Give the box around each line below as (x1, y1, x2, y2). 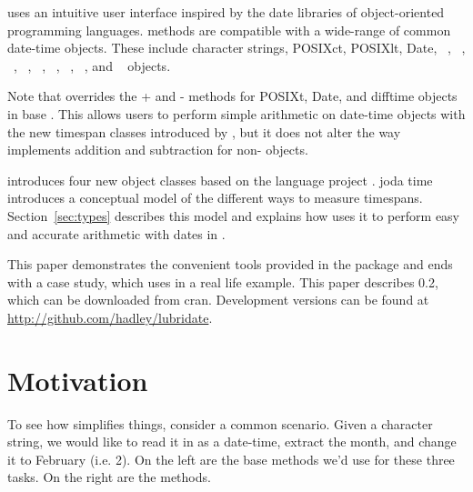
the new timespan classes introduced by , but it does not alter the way (7, 122, 401, 141)
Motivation (7, 361, 148, 398)
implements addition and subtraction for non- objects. (7, 140, 308, 159)
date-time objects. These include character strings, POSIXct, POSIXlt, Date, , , (7, 38, 466, 57)
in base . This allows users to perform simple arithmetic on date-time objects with (7, 104, 466, 123)
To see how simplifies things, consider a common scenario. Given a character (7, 414, 433, 433)
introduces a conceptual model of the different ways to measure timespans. (7, 188, 423, 207)
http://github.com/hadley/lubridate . (7, 307, 213, 326)
